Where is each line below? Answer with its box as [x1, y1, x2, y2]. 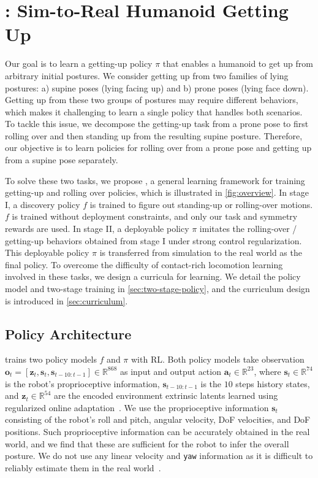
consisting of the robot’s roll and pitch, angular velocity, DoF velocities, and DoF [5, 413, 311, 426]
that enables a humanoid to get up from [162, 57, 313, 70]
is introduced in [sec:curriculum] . [5, 294, 128, 307]
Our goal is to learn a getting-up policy [5, 57, 153, 70]
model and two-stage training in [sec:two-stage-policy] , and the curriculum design [5, 282, 310, 295]
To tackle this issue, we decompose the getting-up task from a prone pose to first [5, 117, 309, 130]
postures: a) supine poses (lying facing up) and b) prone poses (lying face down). [5, 81, 309, 94]
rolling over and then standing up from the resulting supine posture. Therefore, [5, 129, 303, 142]
